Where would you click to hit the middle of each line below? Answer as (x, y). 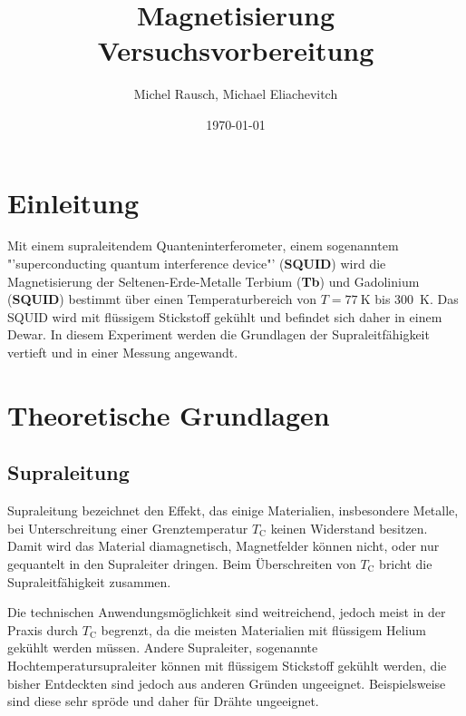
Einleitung (73, 202)
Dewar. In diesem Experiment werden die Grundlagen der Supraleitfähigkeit (218, 334)
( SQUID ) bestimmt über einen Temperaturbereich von (162, 299)
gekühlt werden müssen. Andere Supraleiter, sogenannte (163, 647)
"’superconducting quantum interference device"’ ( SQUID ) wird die (197, 264)
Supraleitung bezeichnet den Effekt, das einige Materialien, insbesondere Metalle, (233, 510)
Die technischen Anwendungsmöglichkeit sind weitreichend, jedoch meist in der (227, 612)
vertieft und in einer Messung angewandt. (123, 352)
